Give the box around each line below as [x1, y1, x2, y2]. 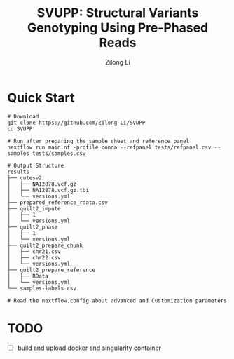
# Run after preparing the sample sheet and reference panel [7, 137, 190, 144]
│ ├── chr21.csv [7, 248, 61, 255]
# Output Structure [7, 162, 64, 169]
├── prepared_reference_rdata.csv [7, 198, 109, 206]
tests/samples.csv [32, 149, 86, 157]
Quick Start [7, 90, 75, 106]
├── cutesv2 [7, 174, 42, 182]
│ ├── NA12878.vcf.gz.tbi [7, 187, 90, 194]
